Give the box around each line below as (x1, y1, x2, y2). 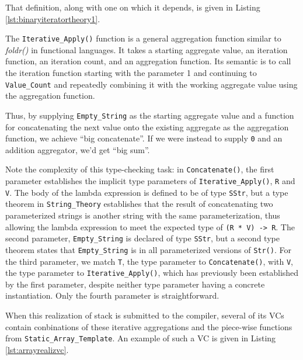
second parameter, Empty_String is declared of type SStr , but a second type (5, 232, 280, 244)
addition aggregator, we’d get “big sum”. (5, 143, 150, 155)
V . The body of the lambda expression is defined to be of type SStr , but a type (5, 186, 288, 198)
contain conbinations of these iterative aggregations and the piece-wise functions (5, 320, 292, 333)
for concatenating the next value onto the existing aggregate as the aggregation (5, 120, 289, 133)
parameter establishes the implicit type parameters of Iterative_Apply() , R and (5, 175, 295, 187)
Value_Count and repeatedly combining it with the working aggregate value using (5, 78, 298, 90)
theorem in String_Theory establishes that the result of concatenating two (5, 198, 273, 210)
